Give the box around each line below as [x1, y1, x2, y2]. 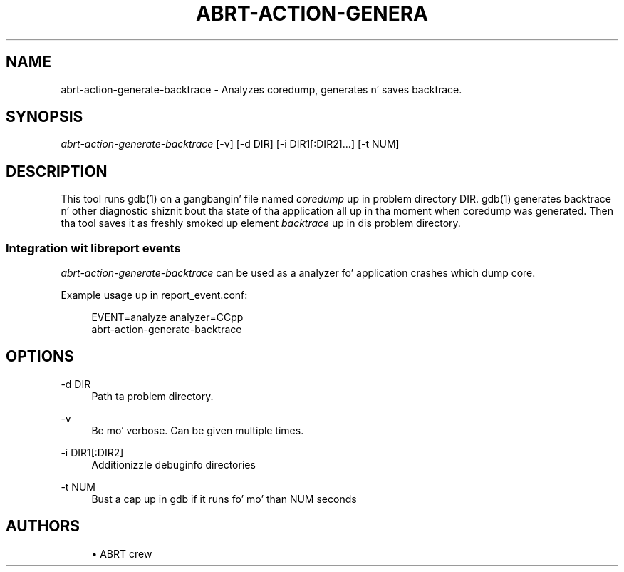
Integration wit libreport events [6, 240, 181, 255]
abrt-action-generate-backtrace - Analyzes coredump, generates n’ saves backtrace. [61, 83, 462, 96]
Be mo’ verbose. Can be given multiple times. [91, 424, 304, 436]
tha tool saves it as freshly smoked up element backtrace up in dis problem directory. [61, 217, 461, 230]
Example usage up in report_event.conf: [61, 289, 248, 302]
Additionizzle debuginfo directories [91, 458, 256, 471]
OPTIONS [6, 347, 74, 366]
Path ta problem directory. [91, 389, 214, 402]
